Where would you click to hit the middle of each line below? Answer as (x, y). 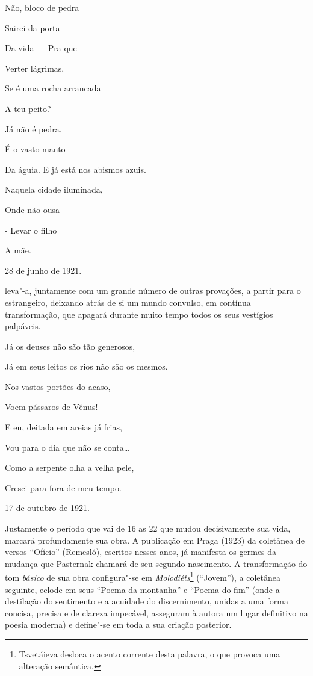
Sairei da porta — (38, 27)
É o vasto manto (35, 149)
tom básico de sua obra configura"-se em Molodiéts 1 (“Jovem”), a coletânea (143, 577)
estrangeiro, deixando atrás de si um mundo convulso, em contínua (128, 302)
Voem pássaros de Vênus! (51, 407)
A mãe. (18, 250)
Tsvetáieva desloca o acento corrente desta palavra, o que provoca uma (150, 654)
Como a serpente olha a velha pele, (70, 467)
